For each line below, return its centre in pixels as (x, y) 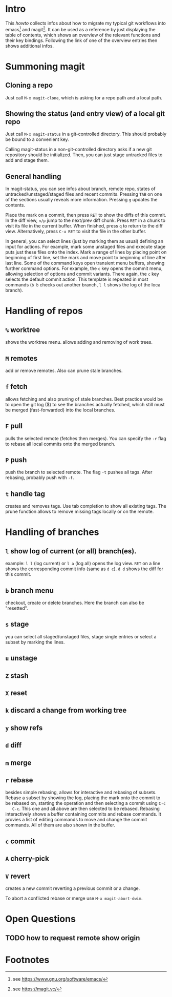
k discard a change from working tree (66, 710)
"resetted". (17, 608)
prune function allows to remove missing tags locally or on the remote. (80, 512)
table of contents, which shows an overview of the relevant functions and (83, 35)
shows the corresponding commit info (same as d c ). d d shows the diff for (84, 569)
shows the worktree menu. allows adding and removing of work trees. (79, 342)
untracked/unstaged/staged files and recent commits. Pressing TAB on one (84, 194)
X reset (16, 693)
